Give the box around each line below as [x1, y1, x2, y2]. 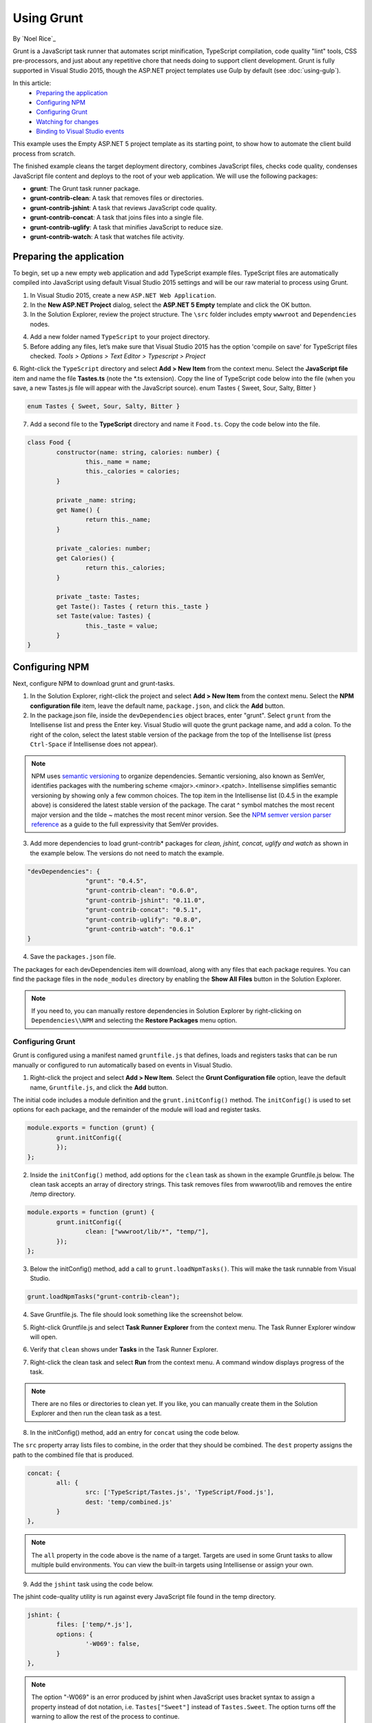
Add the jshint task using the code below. [30, 1580, 154, 1588]
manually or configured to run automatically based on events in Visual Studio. [12, 1061, 233, 1069]
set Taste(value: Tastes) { [56, 612, 152, 620]
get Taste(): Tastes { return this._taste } [56, 602, 209, 610]
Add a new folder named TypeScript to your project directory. [30, 333, 210, 341]
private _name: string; [56, 496, 137, 504]
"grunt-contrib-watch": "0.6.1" [85, 926, 195, 933]
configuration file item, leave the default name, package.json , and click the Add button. [30, 702, 285, 710]
